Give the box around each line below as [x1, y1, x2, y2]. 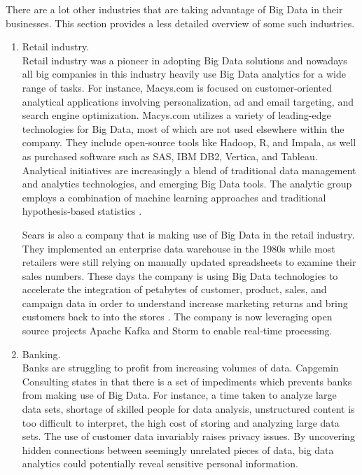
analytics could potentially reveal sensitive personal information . [22, 456, 298, 471]
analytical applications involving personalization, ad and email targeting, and [22, 94, 354, 108]
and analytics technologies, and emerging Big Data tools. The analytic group [22, 176, 352, 191]
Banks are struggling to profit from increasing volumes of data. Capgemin [22, 360, 339, 375]
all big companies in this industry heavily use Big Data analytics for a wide [22, 66, 346, 81]
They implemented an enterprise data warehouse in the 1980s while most [22, 241, 335, 255]
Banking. [22, 346, 61, 361]
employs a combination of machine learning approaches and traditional [22, 190, 326, 204]
